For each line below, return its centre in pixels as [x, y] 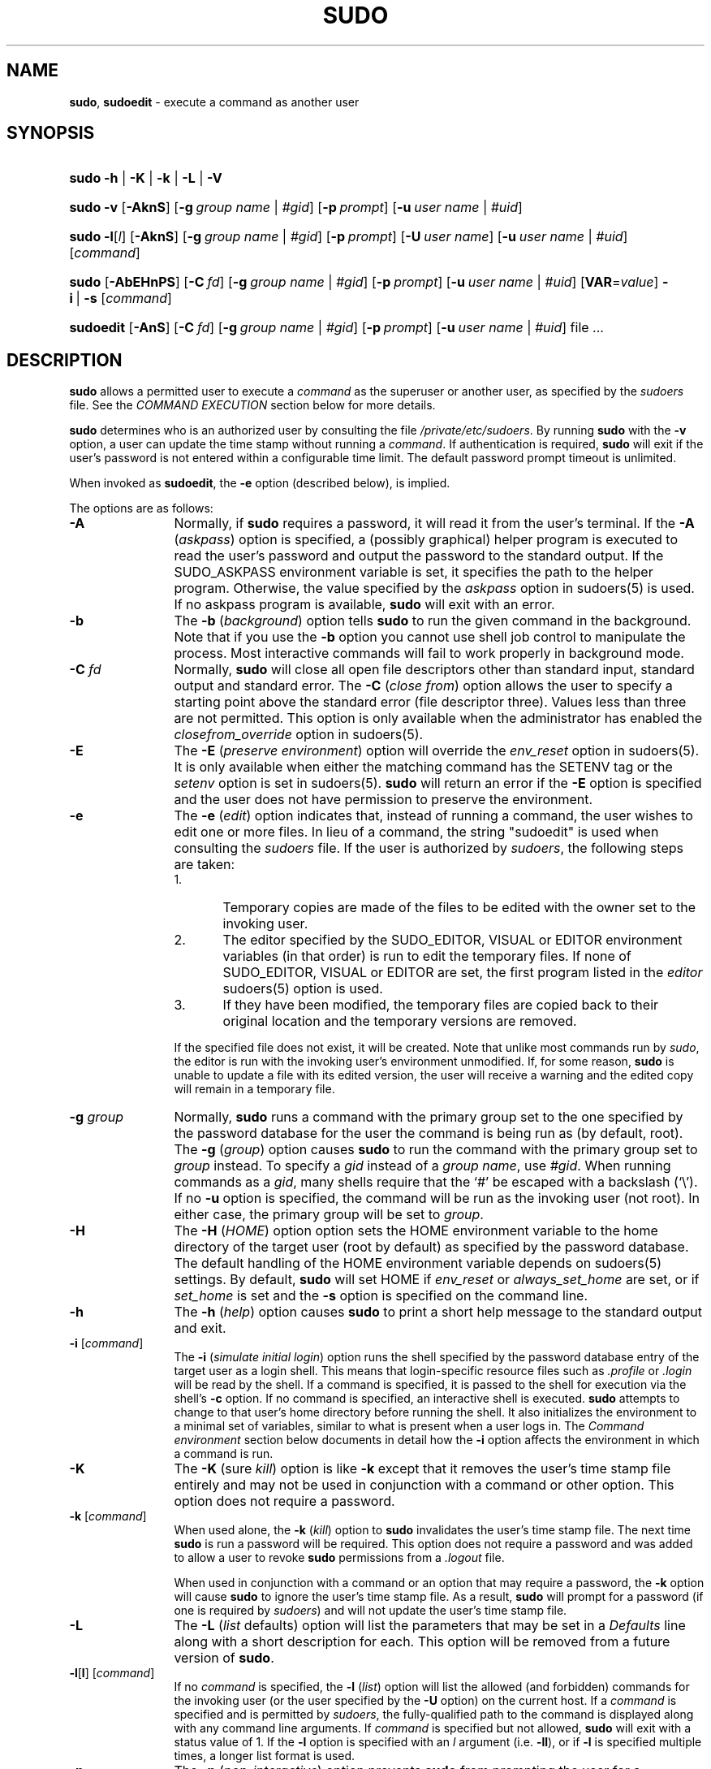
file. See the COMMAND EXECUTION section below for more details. [252, 405]
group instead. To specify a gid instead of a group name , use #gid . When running [422, 1166]
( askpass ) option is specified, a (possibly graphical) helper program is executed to [426, 540]
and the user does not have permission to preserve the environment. [384, 800]
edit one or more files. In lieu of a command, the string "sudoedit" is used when [416, 832]
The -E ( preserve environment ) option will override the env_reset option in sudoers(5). [437, 751]
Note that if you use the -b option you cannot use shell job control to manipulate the [430, 637]
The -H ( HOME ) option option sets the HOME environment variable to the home [416, 1231]
